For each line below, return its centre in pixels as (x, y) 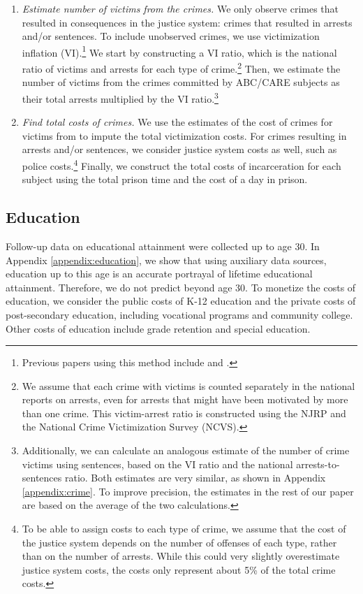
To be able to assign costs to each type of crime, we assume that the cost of (184, 529)
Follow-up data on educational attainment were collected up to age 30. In (163, 246)
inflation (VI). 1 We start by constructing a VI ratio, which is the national (179, 51)
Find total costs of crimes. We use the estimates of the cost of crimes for (177, 122)
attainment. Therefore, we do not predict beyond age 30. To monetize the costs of (181, 287)
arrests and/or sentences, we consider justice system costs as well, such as (179, 149)
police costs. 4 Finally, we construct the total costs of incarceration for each (181, 164)
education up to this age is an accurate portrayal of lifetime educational (159, 274)
